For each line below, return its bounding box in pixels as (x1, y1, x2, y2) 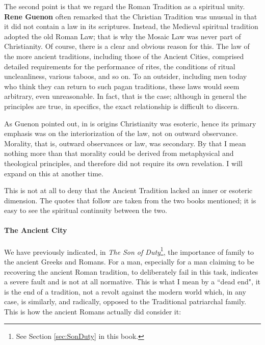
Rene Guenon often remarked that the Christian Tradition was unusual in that (4, 11, 257, 21)
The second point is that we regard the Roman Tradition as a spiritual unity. (4, 1, 245, 11)
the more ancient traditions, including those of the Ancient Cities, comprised (4, 50, 244, 61)
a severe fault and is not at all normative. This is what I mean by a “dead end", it (4, 276, 260, 287)
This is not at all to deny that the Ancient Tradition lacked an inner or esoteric (4, 185, 253, 196)
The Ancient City (4, 225, 67, 235)
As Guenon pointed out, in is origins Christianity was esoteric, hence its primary (4, 118, 256, 128)
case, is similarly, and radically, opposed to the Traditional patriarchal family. (4, 296, 247, 307)
